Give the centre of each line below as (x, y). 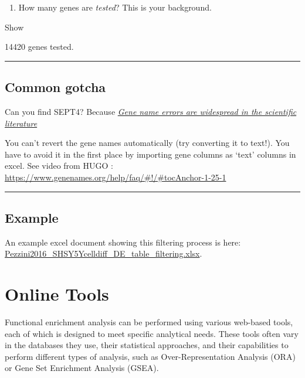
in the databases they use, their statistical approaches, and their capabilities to (147, 345)
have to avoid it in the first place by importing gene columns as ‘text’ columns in (150, 154)
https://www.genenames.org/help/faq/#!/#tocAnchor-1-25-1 (116, 177)
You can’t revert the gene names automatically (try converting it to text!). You (147, 143)
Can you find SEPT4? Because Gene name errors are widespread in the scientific (151, 111)
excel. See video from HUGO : (59, 166)
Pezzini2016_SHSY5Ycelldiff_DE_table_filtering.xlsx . (104, 253)
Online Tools (57, 294)
